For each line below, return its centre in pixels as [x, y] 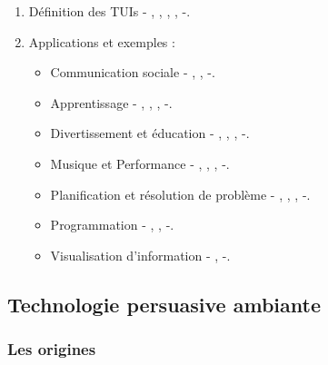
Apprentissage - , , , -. [111, 102]
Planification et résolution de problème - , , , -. [180, 194]
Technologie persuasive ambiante [164, 304]
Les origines [52, 349]
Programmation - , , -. [112, 225]
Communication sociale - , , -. [133, 72]
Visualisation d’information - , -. [140, 255]
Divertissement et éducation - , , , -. [150, 133]
